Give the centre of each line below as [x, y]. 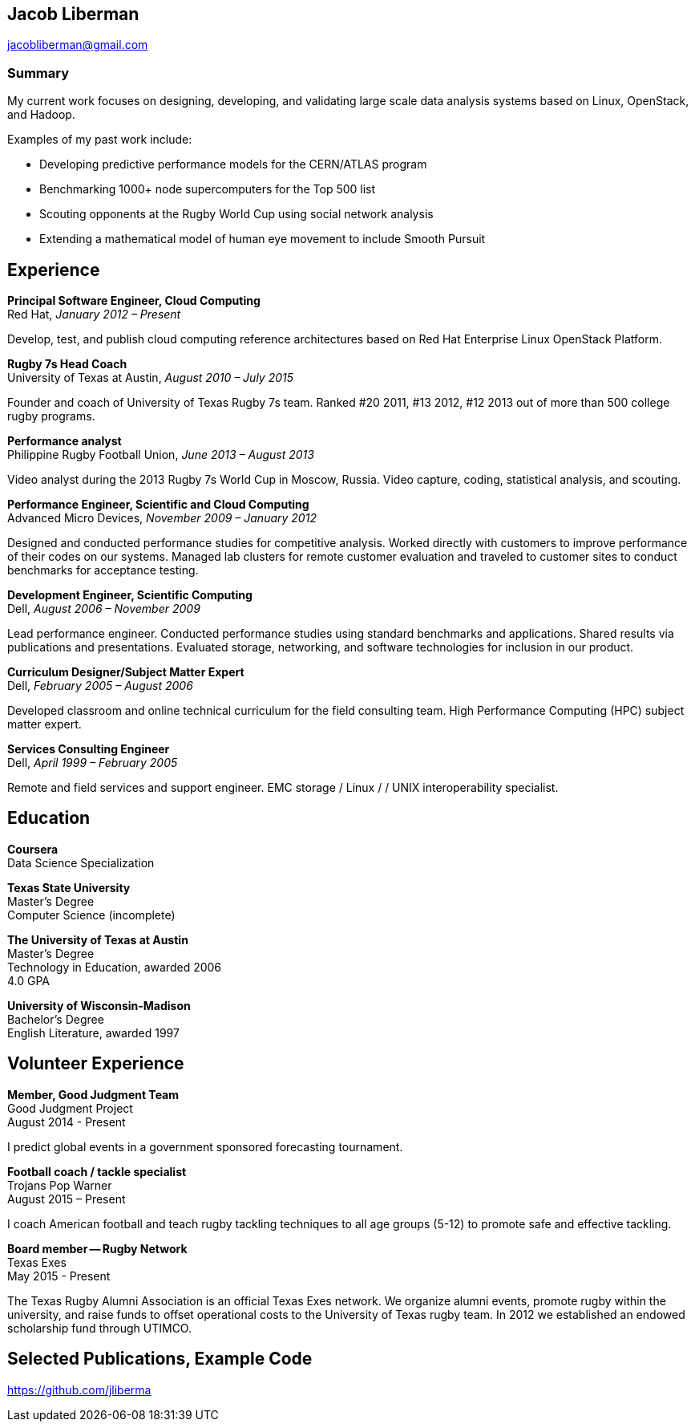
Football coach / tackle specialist [97, 1171]
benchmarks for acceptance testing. [103, 570]
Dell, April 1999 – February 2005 [93, 763]
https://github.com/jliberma [79, 1389]
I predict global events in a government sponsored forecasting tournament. [205, 1146]
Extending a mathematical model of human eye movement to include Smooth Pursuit [263, 239]
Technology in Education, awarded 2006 [115, 967]
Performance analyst [65, 441]
